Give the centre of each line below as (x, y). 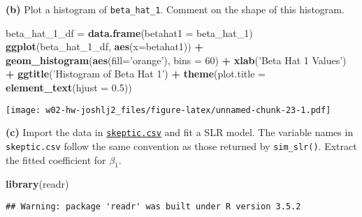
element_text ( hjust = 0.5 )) (69, 88)
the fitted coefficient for (56, 159)
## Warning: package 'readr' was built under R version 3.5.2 (153, 206)
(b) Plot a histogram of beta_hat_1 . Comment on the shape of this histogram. (175, 9)
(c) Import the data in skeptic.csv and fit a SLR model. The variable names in (180, 132)
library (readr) (37, 184)
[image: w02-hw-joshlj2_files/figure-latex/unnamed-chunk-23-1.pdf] (168, 110)
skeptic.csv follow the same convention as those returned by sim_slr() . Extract (181, 145)
